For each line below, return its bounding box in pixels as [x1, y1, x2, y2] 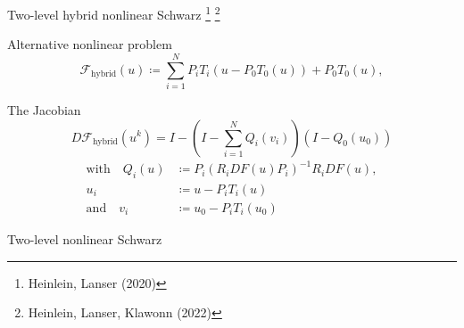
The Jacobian [7, 100, 81, 119]
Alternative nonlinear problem [7, 35, 172, 53]
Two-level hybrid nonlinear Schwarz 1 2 [7, 3, 220, 23]
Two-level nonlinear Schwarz [7, 229, 162, 248]
